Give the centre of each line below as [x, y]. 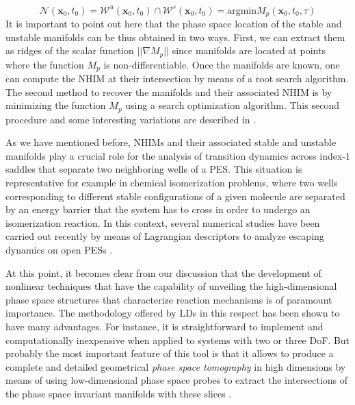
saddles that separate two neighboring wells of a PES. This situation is [154, 169]
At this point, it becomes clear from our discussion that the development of [163, 272]
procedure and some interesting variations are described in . [131, 119]
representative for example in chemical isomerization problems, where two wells [172, 183]
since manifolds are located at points [249, 50]
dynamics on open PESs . [59, 250]
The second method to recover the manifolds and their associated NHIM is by [169, 91]
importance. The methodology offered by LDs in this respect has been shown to [173, 313]
